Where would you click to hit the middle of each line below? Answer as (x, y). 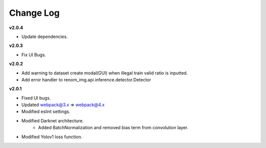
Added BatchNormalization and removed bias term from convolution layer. (113, 128)
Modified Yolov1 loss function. (52, 137)
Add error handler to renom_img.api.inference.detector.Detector (86, 79)
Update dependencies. (45, 37)
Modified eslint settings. (46, 111)
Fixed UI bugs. (36, 98)
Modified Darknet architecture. (52, 120)
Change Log (34, 13)
